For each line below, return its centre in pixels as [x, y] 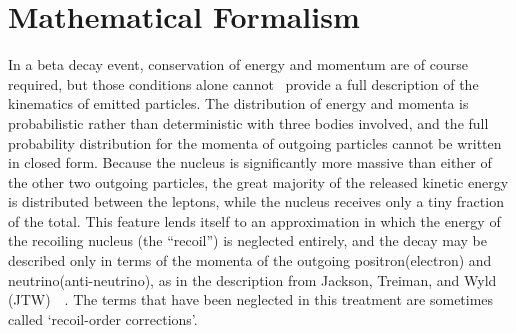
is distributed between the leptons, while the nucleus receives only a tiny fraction [256, 201]
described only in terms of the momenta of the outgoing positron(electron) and [250, 260]
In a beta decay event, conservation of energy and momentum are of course [238, 64]
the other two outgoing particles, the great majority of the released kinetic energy [258, 181]
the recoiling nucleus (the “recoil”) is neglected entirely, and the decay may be [247, 240]
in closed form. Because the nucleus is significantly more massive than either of [250, 162]
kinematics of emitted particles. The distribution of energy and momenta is [238, 103]
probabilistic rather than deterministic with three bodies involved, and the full [248, 122]
